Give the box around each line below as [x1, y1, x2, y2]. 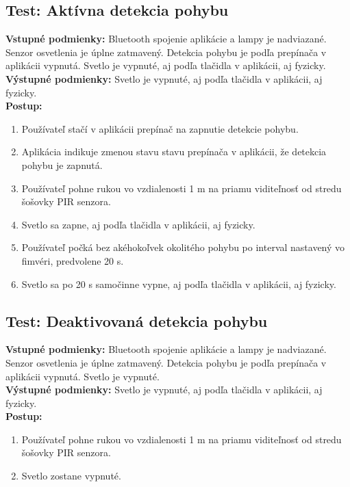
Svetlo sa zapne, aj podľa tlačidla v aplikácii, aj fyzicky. [21, 217, 255, 231]
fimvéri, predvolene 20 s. [21, 253, 124, 267]
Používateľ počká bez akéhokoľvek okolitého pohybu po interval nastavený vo [21, 240, 345, 254]
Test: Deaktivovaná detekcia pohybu [5, 310, 268, 331]
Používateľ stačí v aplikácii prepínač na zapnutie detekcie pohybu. [21, 121, 299, 135]
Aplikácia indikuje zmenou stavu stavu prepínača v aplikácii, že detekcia [21, 144, 327, 159]
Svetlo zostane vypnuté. [21, 469, 121, 483]
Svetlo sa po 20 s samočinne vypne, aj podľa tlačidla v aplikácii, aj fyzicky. [21, 276, 336, 291]
